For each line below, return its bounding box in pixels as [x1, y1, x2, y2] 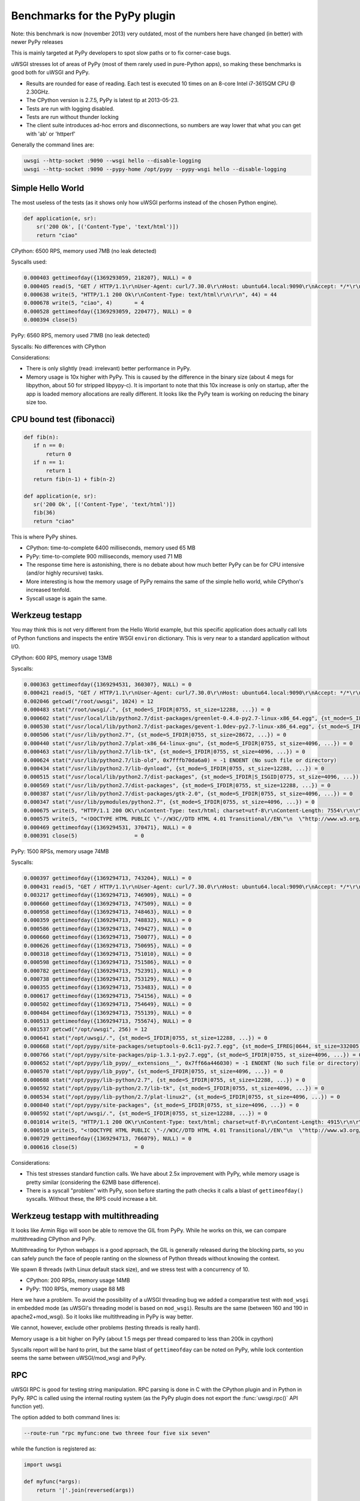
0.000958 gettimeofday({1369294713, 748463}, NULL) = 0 [23, 908, 192, 915]
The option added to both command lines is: [11, 1414, 121, 1421]
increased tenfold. [26, 586, 71, 594]
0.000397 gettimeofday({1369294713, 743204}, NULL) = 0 [23, 875, 192, 882]
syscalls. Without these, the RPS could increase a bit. [26, 1195, 158, 1203]
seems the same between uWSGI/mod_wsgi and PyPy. [11, 1355, 146, 1362]
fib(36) [33, 509, 56, 516]
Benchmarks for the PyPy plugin [11, 9, 176, 22]
